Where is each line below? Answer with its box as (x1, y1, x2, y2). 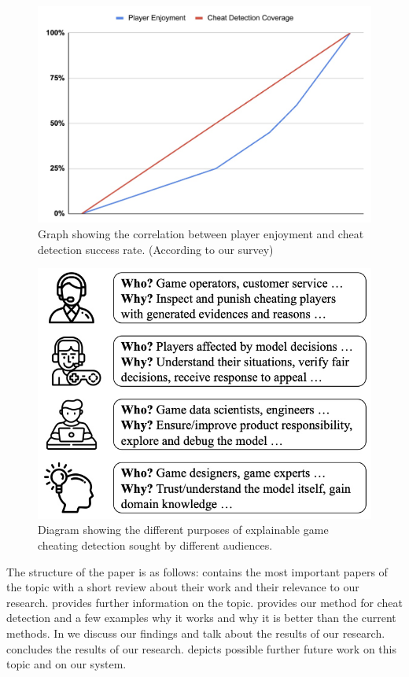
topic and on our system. (6, 656, 127, 672)
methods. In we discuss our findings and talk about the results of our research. (6, 624, 385, 641)
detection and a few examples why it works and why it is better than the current (6, 609, 396, 626)
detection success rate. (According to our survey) (38, 241, 274, 257)
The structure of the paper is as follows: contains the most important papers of (6, 563, 388, 579)
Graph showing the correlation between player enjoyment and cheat (38, 225, 364, 241)
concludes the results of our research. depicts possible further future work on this (6, 640, 396, 657)
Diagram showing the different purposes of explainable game (38, 521, 329, 538)
